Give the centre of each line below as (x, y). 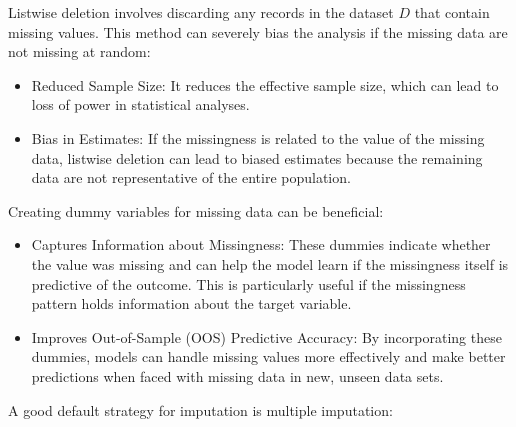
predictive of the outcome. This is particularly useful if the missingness (248, 283)
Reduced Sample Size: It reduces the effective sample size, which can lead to (265, 84)
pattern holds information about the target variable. (191, 303)
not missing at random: (79, 51)
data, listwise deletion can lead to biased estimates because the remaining (257, 157)
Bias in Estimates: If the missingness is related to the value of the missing (258, 137)
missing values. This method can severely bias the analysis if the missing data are (258, 31)
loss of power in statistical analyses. (140, 104)
